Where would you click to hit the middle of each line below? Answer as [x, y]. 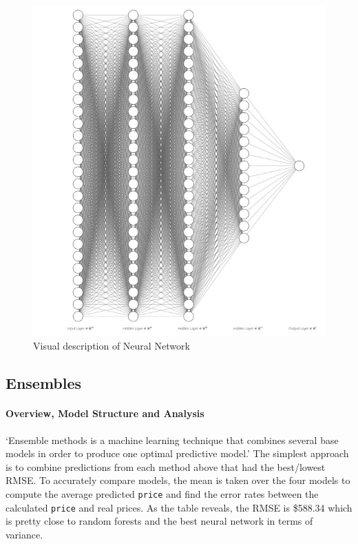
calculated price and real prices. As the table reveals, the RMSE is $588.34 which [179, 507]
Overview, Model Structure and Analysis [105, 413]
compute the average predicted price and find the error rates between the [162, 494]
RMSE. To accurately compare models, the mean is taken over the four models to [178, 480]
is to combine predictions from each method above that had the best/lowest [166, 466]
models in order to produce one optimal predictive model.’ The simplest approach [177, 453]
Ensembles [44, 383]
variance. [24, 534]
